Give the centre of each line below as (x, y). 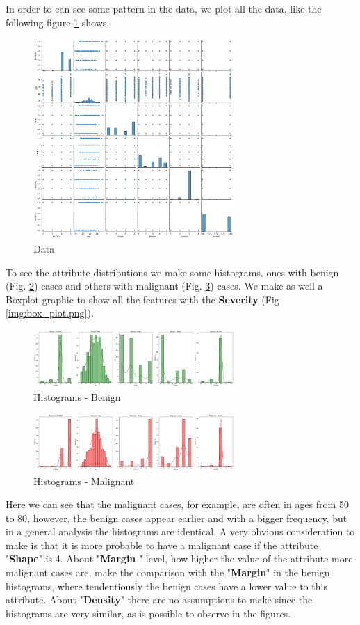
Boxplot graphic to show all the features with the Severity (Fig (142, 299)
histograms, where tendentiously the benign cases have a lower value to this (166, 586)
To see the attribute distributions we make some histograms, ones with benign (172, 272)
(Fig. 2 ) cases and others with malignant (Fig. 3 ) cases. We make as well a (164, 286)
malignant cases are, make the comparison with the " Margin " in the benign (168, 572)
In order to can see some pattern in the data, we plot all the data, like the (164, 8)
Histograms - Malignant (84, 481)
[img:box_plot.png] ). (50, 313)
